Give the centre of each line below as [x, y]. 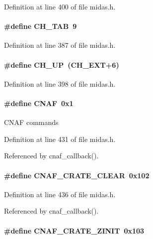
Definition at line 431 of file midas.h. [60, 139]
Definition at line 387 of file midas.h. [60, 45]
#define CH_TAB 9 [40, 26]
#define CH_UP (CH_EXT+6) [62, 64]
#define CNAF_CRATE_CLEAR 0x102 [77, 175]
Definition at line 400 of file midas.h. [60, 6]
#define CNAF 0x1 [39, 103]
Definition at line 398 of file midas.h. [60, 83]
